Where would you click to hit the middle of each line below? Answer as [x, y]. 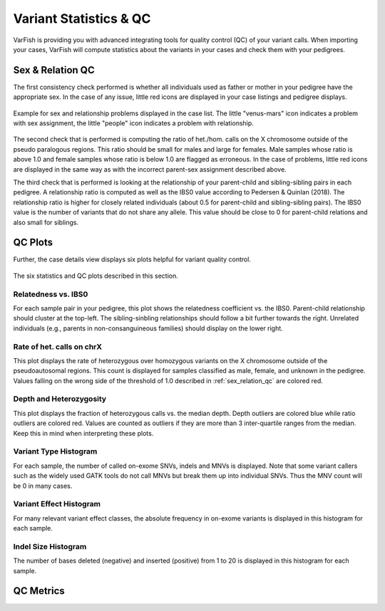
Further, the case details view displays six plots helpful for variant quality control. [132, 259]
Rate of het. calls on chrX [58, 347]
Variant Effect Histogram [57, 504]
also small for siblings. [46, 222]
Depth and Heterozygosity [60, 399]
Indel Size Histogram [50, 546]
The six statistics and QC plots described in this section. [96, 276]
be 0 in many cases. [43, 486]
